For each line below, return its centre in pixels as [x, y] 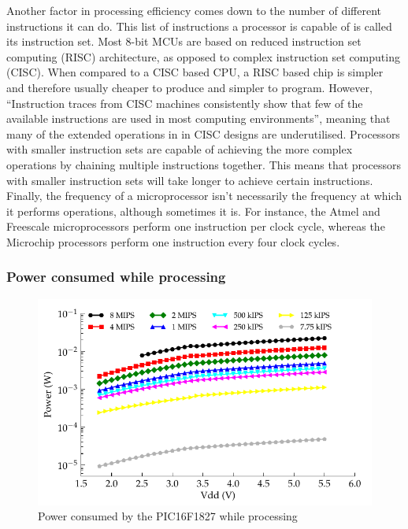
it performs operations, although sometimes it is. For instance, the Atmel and [193, 211]
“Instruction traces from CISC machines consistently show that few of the [185, 103]
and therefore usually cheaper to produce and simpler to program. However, [189, 87]
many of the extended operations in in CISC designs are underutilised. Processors [203, 133]
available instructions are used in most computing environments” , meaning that [198, 118]
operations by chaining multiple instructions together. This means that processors [204, 164]
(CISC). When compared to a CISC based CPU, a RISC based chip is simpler [195, 72]
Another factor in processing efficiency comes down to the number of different [194, 10]
